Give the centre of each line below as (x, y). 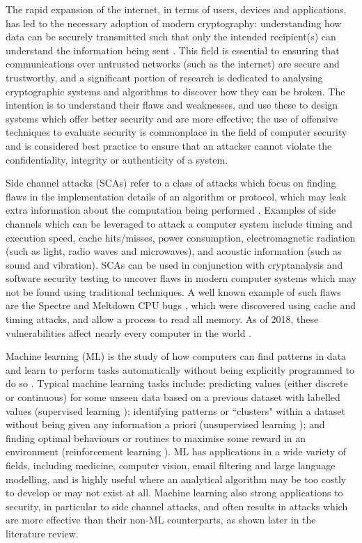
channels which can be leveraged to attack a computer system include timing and (179, 223)
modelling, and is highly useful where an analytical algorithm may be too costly (176, 479)
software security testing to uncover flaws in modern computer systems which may (181, 278)
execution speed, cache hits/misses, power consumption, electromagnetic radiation (181, 237)
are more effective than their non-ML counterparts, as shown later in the (161, 520)
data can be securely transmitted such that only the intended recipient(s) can (171, 37)
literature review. (42, 533)
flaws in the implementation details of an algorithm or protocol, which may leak (176, 196)
